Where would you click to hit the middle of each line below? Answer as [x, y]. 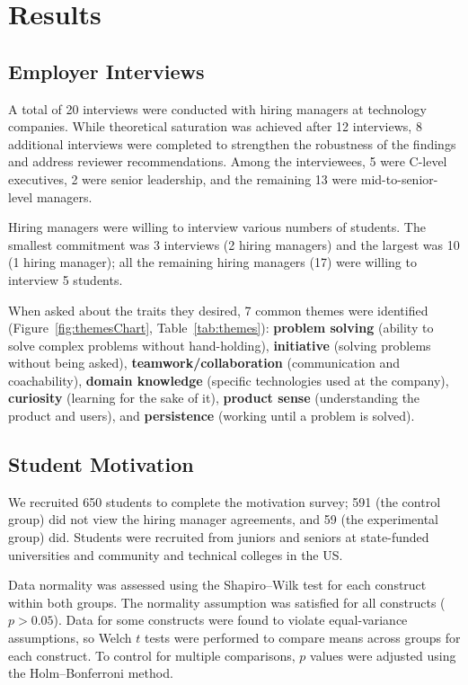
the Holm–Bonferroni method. [91, 673]
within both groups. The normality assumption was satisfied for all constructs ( [227, 602]
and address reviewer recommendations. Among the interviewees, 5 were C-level [228, 161]
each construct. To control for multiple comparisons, [152, 655]
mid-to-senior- [399, 178]
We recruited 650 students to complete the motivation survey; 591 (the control [225, 501]
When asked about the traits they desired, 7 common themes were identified [218, 310]
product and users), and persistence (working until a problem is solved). [212, 416]
